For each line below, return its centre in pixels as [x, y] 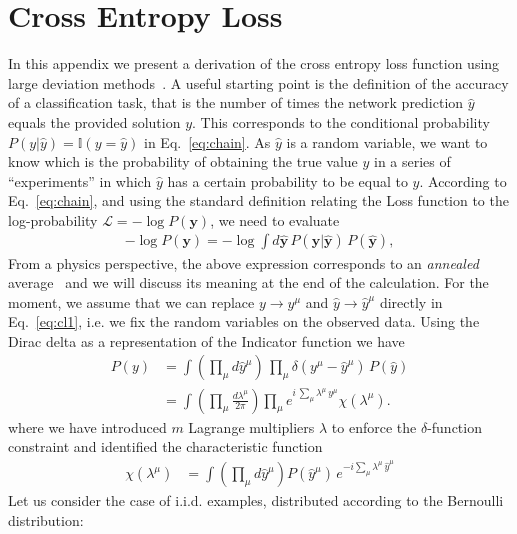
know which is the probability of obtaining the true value [183, 161]
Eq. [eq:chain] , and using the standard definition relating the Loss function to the [258, 200]
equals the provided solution [94, 121]
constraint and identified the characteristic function [165, 446]
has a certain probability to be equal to [287, 180]
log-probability [53, 219]
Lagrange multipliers [251, 426]
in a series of [412, 161]
